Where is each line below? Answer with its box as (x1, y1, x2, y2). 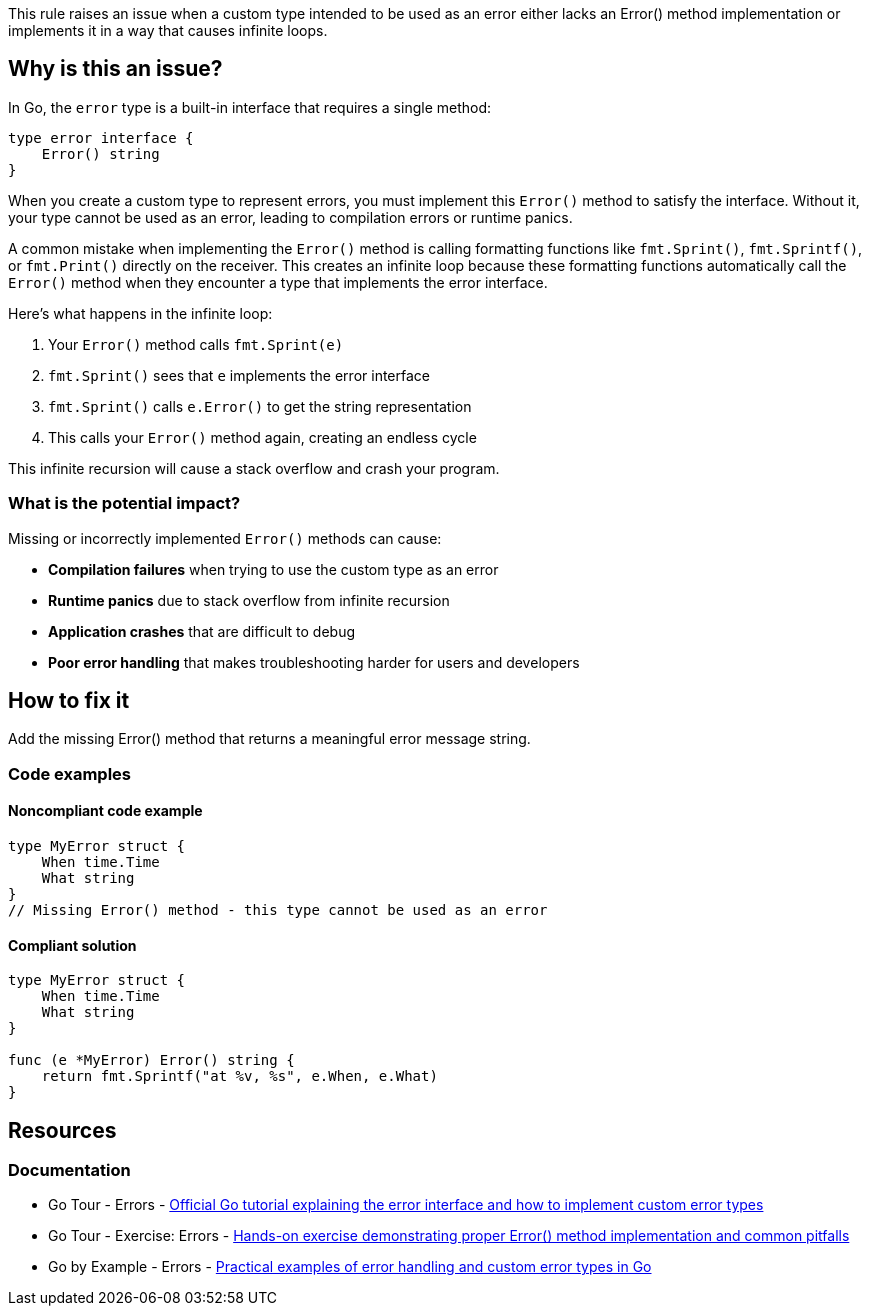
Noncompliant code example (8, 802, 203, 820)
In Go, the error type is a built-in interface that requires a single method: (8, 98, 492, 116)
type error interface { (8, 129, 194, 146)
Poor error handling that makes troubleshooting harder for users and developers (48, 653, 580, 671)
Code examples (8, 763, 132, 784)
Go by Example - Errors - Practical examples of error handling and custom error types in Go (48, 1258, 652, 1276)
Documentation (8, 1160, 131, 1181)
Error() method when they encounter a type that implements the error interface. (8, 273, 548, 291)
